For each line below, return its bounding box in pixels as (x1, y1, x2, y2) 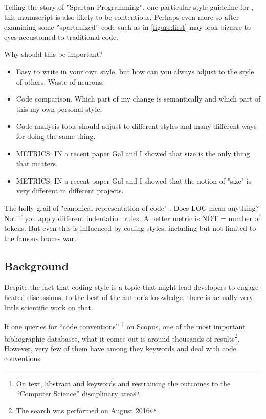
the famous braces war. (4, 232, 76, 243)
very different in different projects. (16, 185, 124, 196)
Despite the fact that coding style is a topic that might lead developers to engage (4, 282, 259, 292)
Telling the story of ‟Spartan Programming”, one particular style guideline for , (4, 2, 254, 12)
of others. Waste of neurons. (16, 76, 104, 87)
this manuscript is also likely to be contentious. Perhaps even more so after (4, 11, 239, 22)
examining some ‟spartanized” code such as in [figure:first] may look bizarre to (4, 22, 251, 32)
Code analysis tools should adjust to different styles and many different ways (16, 121, 257, 131)
